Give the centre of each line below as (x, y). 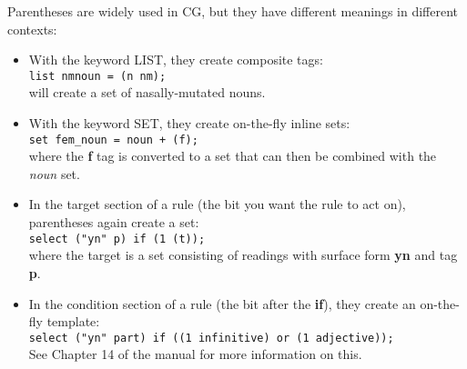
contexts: (32, 29)
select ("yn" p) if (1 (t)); (117, 239)
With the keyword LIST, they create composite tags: (176, 60)
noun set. (54, 173)
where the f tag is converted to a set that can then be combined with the (233, 156)
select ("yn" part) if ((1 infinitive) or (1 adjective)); (211, 338)
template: (73, 321)
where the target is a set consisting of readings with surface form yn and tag (243, 255)
